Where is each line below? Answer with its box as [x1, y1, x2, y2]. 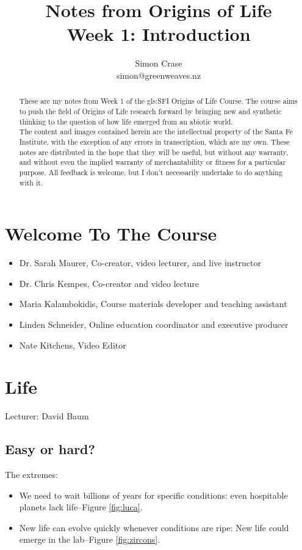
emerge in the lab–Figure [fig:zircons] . [19, 533, 160, 546]
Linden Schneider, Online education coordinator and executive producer [19, 317, 289, 330]
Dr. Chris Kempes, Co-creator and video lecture [19, 277, 199, 289]
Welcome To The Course [5, 221, 217, 246]
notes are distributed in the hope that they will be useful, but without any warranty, [19, 147, 289, 157]
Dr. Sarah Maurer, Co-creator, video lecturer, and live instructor [19, 256, 261, 269]
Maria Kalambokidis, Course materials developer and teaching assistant [19, 297, 287, 310]
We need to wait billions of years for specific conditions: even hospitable [19, 488, 288, 501]
